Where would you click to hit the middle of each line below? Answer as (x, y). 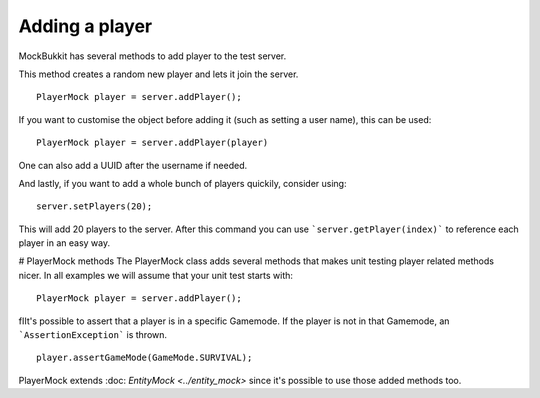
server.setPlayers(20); (94, 206)
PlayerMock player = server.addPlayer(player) (152, 143)
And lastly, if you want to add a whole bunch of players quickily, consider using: (182, 183)
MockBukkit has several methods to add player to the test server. (152, 56)
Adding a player (85, 26)
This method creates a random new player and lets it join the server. (158, 74)
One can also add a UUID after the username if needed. (133, 165)
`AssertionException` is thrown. (93, 335)
